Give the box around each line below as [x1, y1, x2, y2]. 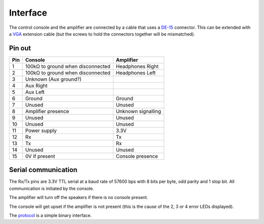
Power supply [25, 127, 57, 134]
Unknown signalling [115, 108, 161, 114]
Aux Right [25, 82, 48, 89]
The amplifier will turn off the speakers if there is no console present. [9, 195, 149, 201]
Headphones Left [115, 69, 156, 76]
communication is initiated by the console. [9, 185, 94, 191]
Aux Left [25, 89, 45, 95]
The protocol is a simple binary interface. [9, 212, 92, 218]
